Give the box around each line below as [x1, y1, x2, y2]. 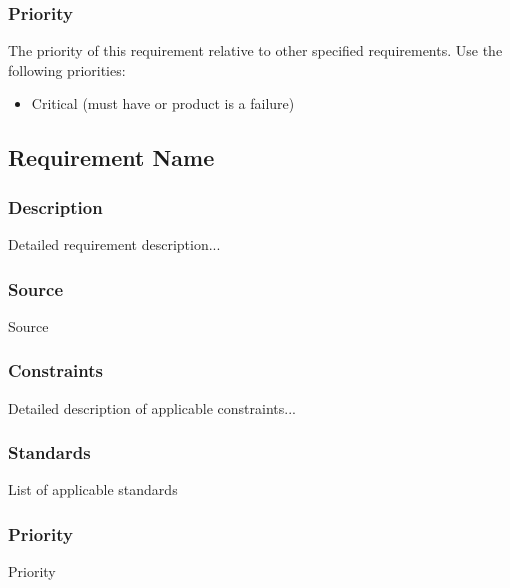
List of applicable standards [8, 479, 178, 500]
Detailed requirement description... [8, 234, 221, 254]
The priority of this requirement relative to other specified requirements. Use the [8, 40, 503, 61]
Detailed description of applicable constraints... [8, 397, 296, 418]
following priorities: [8, 59, 126, 80]
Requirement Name [8, 142, 215, 173]
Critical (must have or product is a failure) [31, 93, 295, 114]
